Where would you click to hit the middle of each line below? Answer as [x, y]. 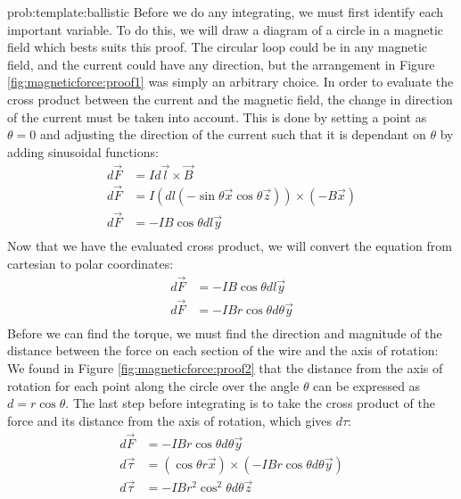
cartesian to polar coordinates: [91, 263]
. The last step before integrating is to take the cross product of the [251, 403]
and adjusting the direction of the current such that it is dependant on [233, 134]
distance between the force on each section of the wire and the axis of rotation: [223, 350]
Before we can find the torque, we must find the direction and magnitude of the [225, 333]
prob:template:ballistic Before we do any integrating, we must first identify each [226, 12]
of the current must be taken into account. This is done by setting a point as [217, 116]
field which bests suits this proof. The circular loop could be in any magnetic [218, 47]
